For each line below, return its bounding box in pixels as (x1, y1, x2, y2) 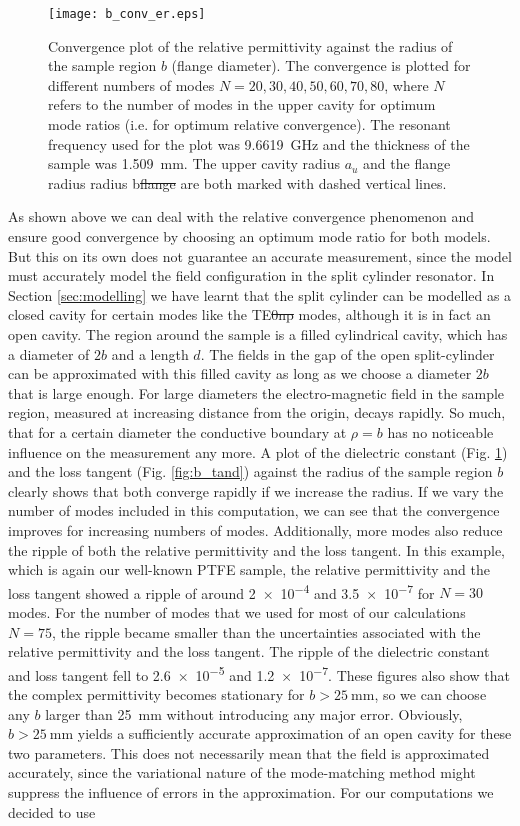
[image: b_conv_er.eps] (48, 7, 206, 21)
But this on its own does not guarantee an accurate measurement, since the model (8, 245, 512, 266)
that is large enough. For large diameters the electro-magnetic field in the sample (8, 382, 505, 403)
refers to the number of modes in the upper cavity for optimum (48, 94, 436, 115)
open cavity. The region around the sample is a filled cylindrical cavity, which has (8, 323, 508, 344)
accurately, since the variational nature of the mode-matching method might (8, 762, 476, 783)
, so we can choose (374, 683, 487, 704)
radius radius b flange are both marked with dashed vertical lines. (48, 172, 447, 193)
